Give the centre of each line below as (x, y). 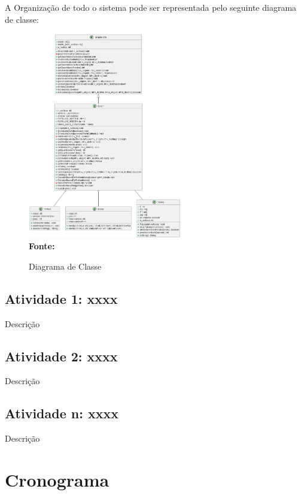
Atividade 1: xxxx (61, 298)
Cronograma (57, 480)
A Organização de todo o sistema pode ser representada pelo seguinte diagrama (151, 7)
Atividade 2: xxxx (61, 356)
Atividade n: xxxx (62, 413)
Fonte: (42, 246)
